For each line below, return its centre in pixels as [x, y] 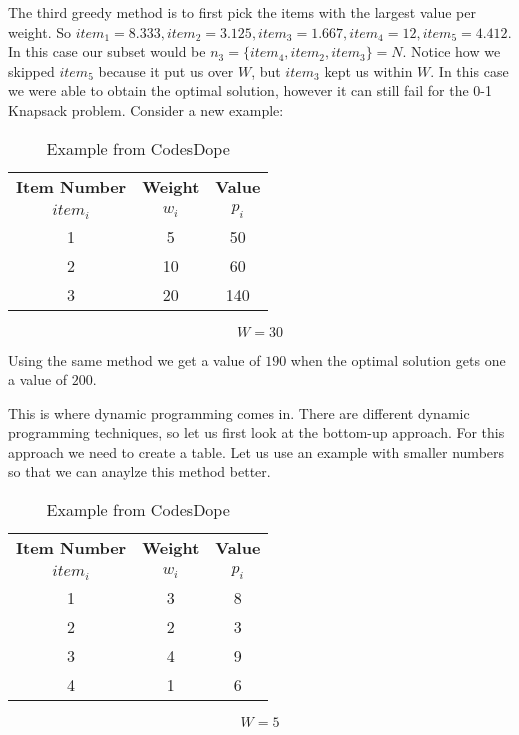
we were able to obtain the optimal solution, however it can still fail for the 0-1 [250, 90]
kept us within [368, 70]
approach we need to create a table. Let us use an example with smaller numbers [256, 451]
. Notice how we [451, 51]
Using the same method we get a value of [134, 359]
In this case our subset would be [107, 51]
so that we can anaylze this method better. [139, 471]
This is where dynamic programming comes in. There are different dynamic [239, 412]
